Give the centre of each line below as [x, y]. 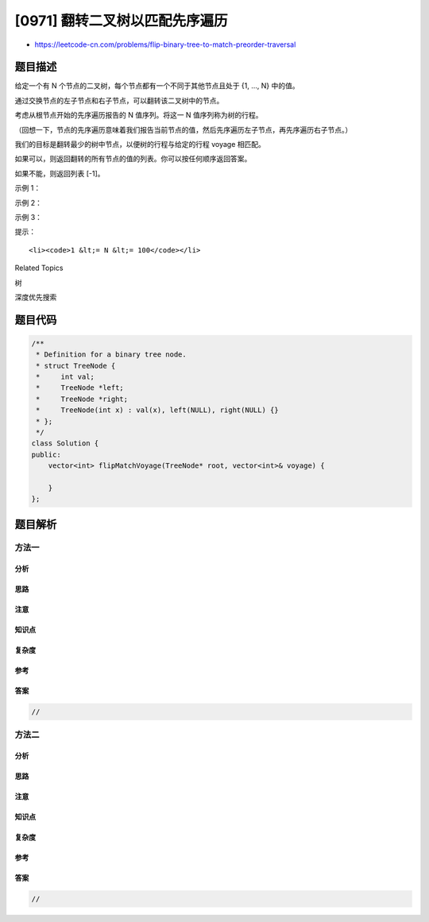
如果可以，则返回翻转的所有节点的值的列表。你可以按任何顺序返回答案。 [133, 159]
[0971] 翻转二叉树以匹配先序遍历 [121, 21]
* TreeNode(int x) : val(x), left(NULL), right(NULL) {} [157, 410]
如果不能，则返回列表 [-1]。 [60, 173]
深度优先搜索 [36, 297]
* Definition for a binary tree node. [111, 355]
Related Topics [39, 268]
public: [46, 454]
